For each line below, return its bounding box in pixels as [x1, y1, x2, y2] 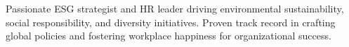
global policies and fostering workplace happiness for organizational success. [6, 28, 331, 43]
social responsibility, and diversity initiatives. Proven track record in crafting [6, 15, 336, 29]
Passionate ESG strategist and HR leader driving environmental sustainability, [6, 1, 344, 15]
